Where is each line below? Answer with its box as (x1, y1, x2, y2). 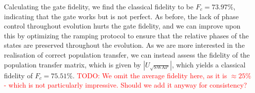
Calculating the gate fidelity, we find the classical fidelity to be (4, 1, 194, 11)
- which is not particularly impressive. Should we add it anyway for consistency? (4, 80, 247, 90)
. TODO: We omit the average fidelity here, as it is (72, 70, 227, 80)
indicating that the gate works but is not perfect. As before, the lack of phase (4, 11, 239, 21)
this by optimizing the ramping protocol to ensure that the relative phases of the (4, 30, 249, 40)
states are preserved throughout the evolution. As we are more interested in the (4, 40, 245, 50)
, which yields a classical (171, 59, 246, 69)
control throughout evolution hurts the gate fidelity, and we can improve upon (4, 21, 241, 31)
